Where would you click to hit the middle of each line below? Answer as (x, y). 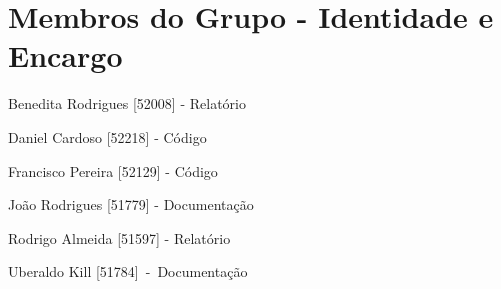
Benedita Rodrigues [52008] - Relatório (127, 103)
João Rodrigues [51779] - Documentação (131, 204)
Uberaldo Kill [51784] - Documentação (128, 271)
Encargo (65, 55)
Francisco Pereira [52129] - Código (113, 170)
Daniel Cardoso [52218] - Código (107, 136)
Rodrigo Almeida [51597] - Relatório (119, 237)
